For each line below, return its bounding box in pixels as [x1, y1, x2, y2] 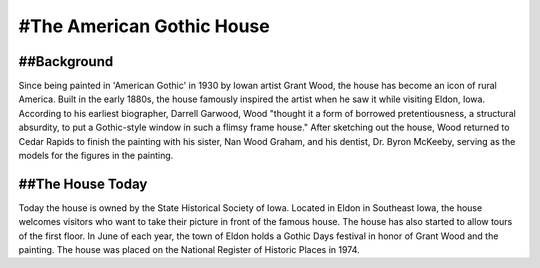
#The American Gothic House [18, 15, 270, 37]
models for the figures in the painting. [18, 150, 174, 162]
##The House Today [18, 175, 148, 192]
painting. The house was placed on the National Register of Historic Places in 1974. [18, 244, 360, 256]
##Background [18, 53, 114, 70]
